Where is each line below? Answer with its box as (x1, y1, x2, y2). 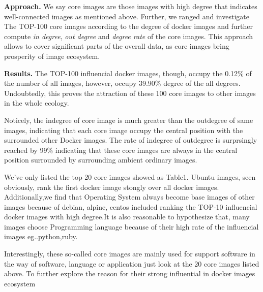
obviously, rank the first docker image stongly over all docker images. (4, 181, 219, 192)
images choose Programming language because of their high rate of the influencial (4, 221, 259, 232)
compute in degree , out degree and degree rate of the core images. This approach (4, 30, 253, 41)
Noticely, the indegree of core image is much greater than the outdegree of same (4, 114, 253, 125)
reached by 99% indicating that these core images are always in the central (4, 144, 238, 155)
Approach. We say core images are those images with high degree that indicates (4, 1, 257, 11)
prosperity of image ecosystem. (4, 50, 100, 61)
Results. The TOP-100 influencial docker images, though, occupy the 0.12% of (4, 68, 252, 78)
